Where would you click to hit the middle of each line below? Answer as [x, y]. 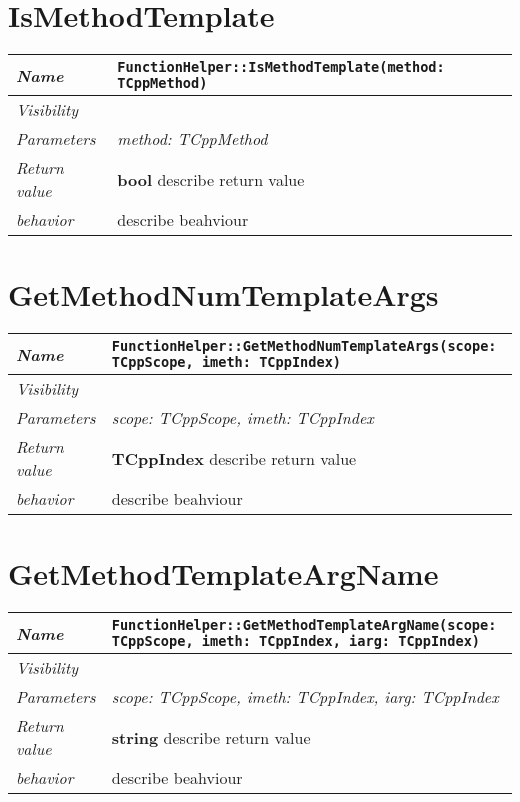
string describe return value [211, 737]
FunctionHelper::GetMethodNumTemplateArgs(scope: [304, 346]
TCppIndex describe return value [234, 458]
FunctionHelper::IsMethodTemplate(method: [281, 67]
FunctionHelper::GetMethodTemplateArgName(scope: [304, 625]
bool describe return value [211, 179]
